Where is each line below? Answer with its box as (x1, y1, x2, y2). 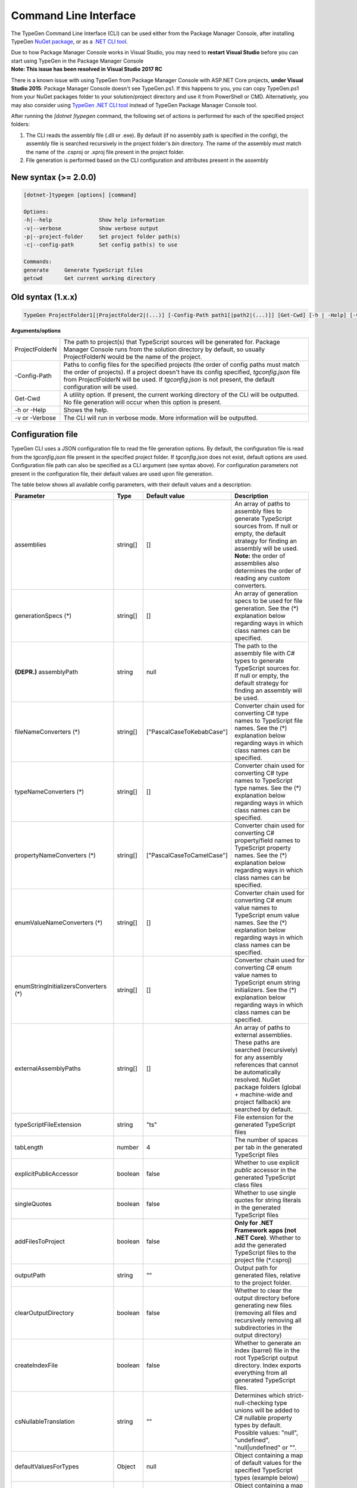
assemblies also (234, 559, 280, 568)
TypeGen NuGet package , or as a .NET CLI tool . (11, 37, 128, 45)
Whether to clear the (234, 1286, 293, 1295)
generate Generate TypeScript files (23, 267, 143, 273)
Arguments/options (11, 327, 61, 334)
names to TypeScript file (234, 717, 303, 725)
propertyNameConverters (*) (14, 851, 96, 859)
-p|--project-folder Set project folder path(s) (23, 233, 181, 240)
